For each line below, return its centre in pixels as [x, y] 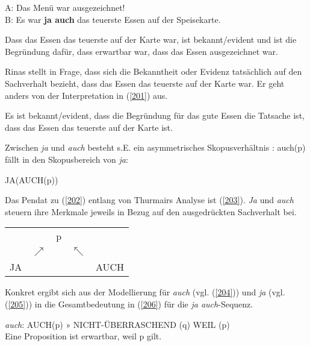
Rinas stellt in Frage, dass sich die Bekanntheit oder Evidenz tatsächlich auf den [153, 71]
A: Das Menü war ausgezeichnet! [65, 7]
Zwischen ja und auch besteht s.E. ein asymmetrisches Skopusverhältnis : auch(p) [155, 147]
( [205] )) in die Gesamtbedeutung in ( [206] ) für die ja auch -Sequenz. [129, 304]
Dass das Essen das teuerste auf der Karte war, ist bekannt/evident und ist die [151, 39]
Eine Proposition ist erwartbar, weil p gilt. [83, 336]
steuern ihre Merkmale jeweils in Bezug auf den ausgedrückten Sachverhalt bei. [151, 211]
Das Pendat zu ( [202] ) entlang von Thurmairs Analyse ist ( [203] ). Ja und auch [149, 200]
